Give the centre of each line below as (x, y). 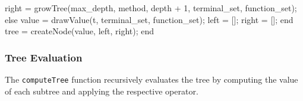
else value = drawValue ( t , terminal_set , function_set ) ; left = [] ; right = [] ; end (149, 19)
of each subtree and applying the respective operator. (102, 91)
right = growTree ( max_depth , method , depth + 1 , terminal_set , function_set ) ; (151, 8)
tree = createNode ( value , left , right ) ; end (80, 31)
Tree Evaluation (44, 57)
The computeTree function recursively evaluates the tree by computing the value (151, 79)
